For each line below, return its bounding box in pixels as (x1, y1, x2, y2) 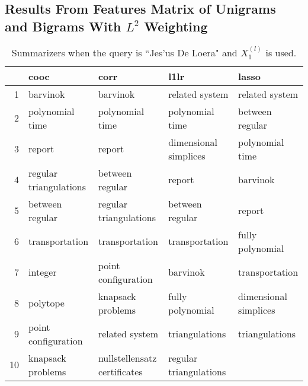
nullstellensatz (98, 350, 157, 365)
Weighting (144, 17, 208, 35)
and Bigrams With (5, 17, 121, 35)
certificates (98, 364, 143, 378)
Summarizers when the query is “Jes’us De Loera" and (11, 45, 238, 59)
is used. (265, 45, 297, 59)
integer (28, 265, 57, 279)
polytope (28, 296, 65, 310)
